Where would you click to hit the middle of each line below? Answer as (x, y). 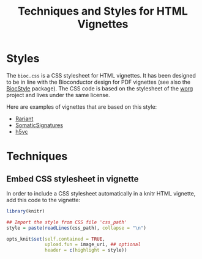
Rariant (24, 119)
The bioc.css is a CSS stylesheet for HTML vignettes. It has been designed (101, 75)
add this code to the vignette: (43, 200)
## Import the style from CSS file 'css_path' (67, 222)
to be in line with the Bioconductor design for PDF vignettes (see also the (99, 82)
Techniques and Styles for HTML (103, 11)
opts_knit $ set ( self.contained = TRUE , (56, 239)
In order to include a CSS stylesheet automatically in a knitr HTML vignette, (101, 193)
